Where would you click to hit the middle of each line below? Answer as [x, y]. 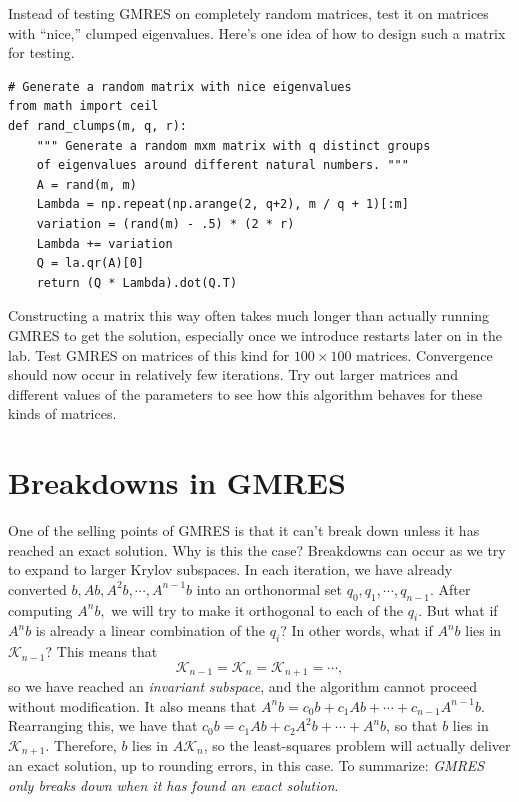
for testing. [41, 52]
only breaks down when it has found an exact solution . [173, 785]
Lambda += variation [104, 243]
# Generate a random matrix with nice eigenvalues [180, 86]
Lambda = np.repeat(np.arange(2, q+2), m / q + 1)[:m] [222, 204]
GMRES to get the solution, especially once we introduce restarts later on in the [255, 334]
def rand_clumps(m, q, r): [97, 125]
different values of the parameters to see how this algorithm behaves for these [245, 393]
